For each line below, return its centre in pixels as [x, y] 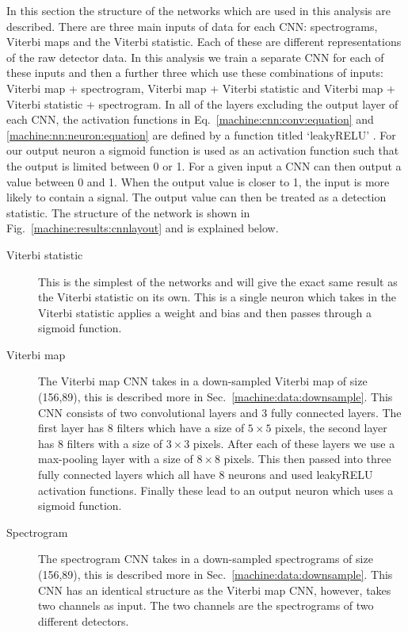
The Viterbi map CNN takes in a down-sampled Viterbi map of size [203, 381]
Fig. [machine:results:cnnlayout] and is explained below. [143, 228]
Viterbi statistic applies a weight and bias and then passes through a [205, 312]
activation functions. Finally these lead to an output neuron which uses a [216, 490]
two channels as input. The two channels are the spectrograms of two [206, 605]
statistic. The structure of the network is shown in [128, 212]
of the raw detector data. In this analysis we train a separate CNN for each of [195, 57]
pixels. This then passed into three [307, 459]
